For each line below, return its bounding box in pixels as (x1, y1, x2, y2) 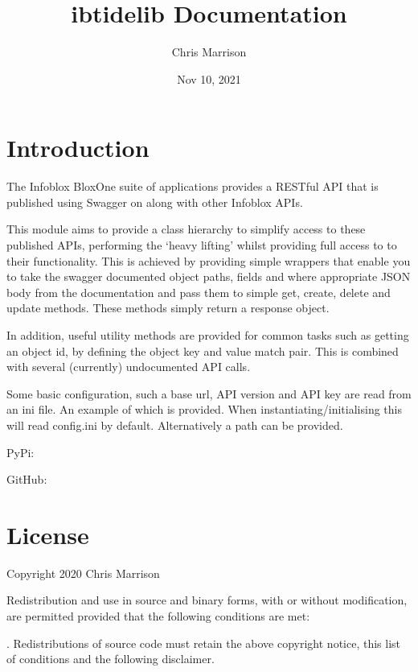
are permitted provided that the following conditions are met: (6, 608, 310, 625)
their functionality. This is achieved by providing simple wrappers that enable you (6, 252, 411, 269)
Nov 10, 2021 (177, 70, 241, 87)
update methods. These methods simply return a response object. (6, 299, 330, 316)
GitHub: (6, 471, 47, 488)
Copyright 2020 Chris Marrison (6, 564, 160, 581)
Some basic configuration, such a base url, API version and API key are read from (6, 385, 412, 402)
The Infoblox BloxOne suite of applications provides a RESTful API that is (6, 178, 379, 195)
